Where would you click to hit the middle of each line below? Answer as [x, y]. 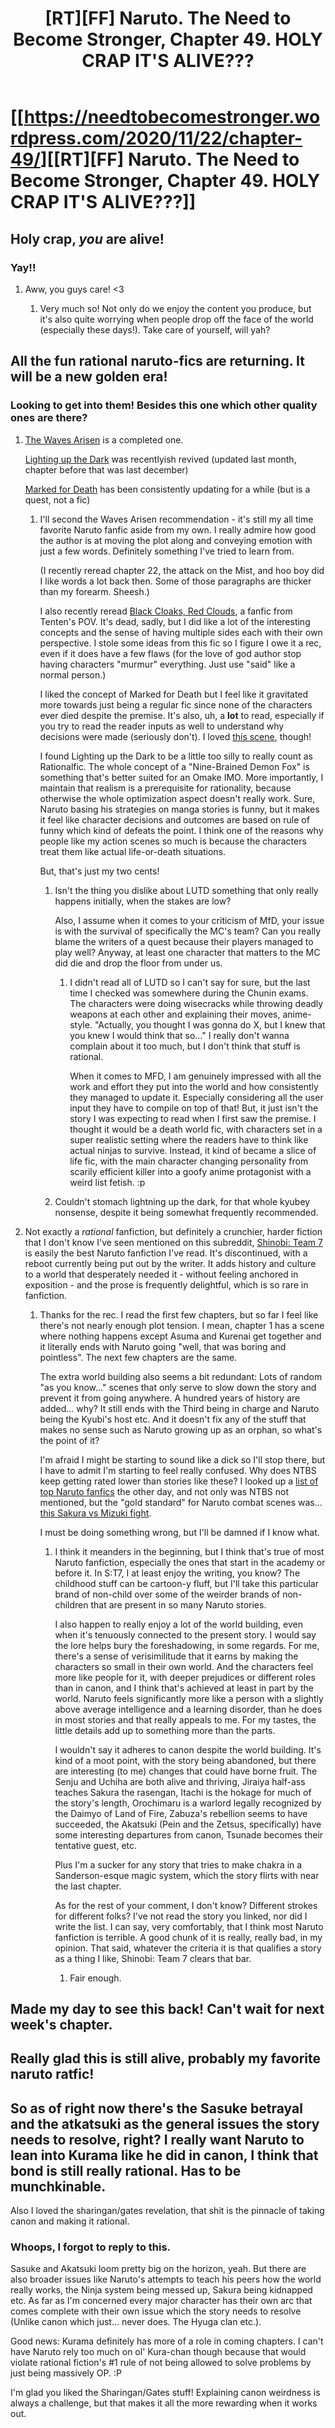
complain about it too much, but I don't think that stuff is [185, 1046]
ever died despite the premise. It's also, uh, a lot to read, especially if [182, 715]
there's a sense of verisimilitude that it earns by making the [176, 1656]
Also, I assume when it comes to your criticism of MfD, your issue [189, 920]
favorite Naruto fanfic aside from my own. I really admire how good [178, 529]
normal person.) [73, 674]
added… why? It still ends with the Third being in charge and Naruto [179, 1408]
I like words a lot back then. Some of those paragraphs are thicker [175, 581]
